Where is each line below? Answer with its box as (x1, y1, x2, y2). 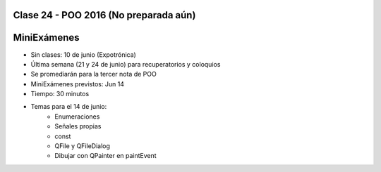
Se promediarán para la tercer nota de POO (30, 70, 157, 79)
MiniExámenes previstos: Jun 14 (30, 79, 125, 88)
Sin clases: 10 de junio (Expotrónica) (30, 50, 137, 59)
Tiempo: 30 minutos (30, 90, 90, 98)
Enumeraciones (54, 112, 100, 121)
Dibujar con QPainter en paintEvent (54, 152, 157, 160)
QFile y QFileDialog (54, 142, 111, 150)
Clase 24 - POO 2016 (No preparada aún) (13, 9, 196, 21)
